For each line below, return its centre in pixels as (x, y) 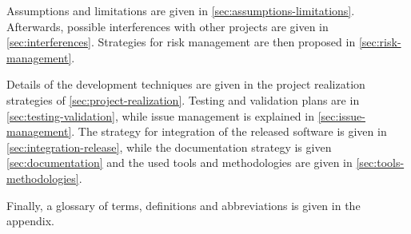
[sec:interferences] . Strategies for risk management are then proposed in (181, 42)
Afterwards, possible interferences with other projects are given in (168, 26)
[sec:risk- (380, 42)
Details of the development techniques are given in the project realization (186, 84)
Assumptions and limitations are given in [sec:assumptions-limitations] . (181, 10)
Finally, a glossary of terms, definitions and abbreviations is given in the (184, 205)
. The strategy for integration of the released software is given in (229, 131)
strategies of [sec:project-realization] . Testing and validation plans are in (183, 99)
